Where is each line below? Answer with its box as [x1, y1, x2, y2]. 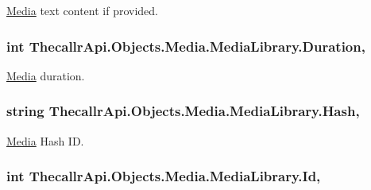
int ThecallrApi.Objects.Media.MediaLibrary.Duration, [6, 36, 365, 56]
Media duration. [6, 67, 85, 83]
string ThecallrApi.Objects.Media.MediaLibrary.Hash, [6, 101, 360, 121]
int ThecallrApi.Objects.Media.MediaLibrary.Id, [6, 166, 321, 186]
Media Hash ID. [6, 132, 84, 149]
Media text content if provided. [6, 2, 159, 18]
